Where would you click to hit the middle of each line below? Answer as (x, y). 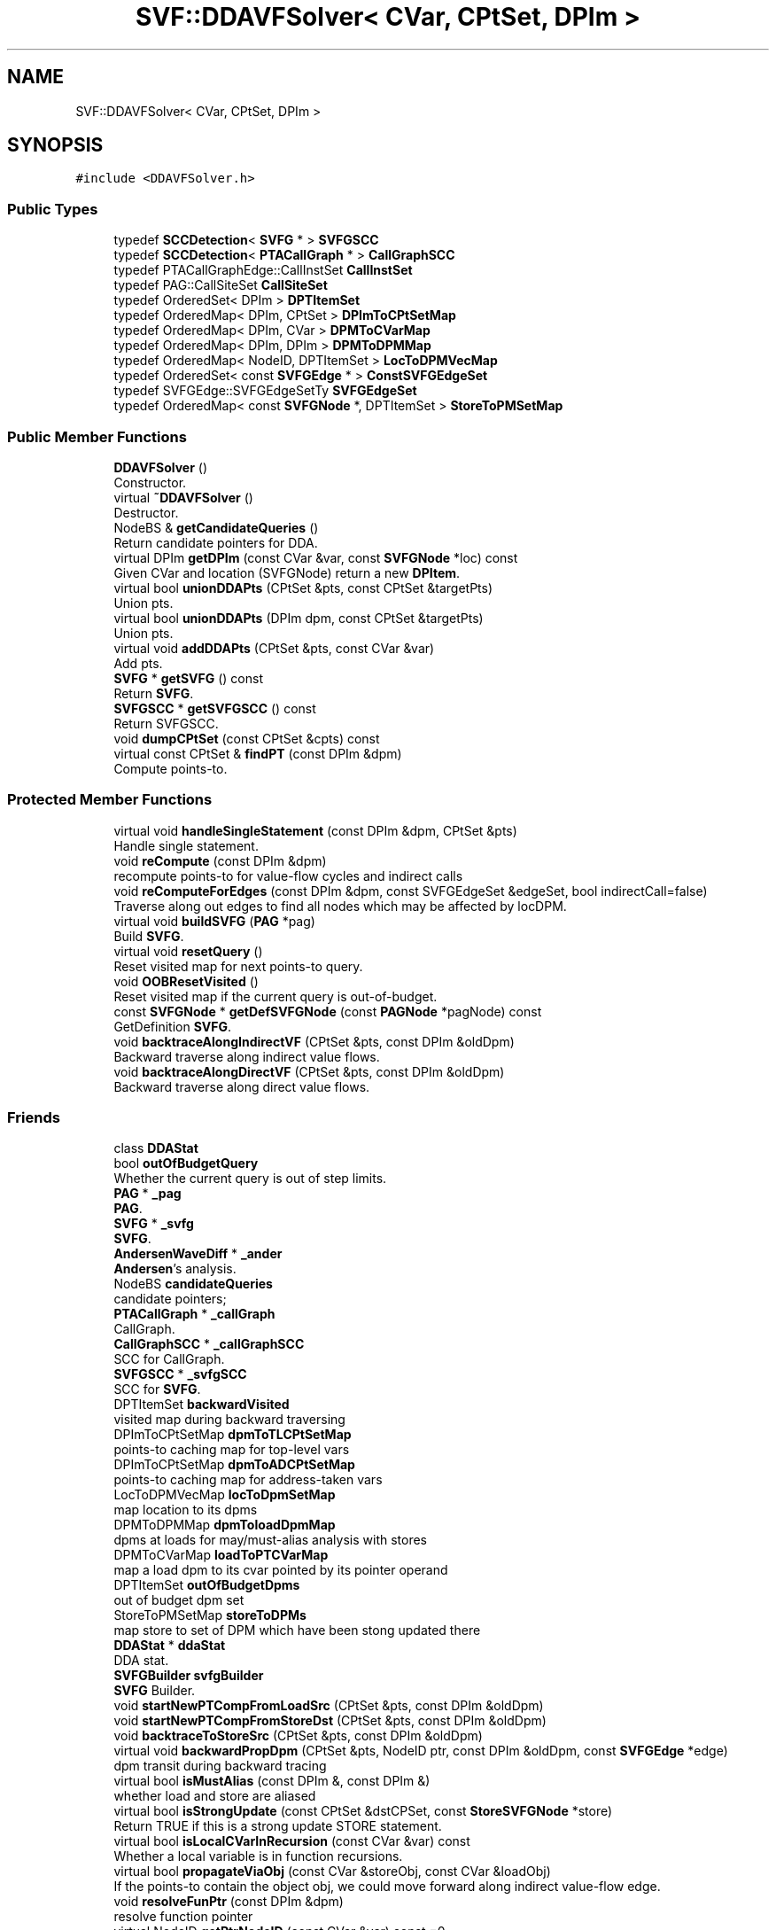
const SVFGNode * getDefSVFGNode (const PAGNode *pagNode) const (328, 1011)
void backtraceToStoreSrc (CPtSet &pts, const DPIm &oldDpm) (298, 1736)
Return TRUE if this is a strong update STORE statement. (278, 1826)
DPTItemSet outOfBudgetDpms (207, 1585)
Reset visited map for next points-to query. (238, 966)
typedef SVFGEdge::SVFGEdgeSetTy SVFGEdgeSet (265, 391)
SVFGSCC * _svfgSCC (180, 1374)
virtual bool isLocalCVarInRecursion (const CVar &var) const (292, 1841)
